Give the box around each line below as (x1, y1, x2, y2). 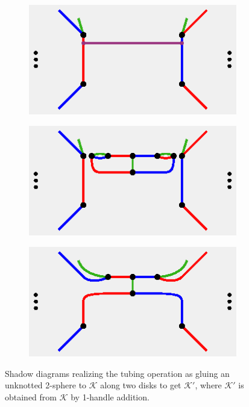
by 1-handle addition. (71, 390, 150, 403)
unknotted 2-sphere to (5, 379, 87, 391)
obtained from (5, 390, 57, 403)
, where (195, 379, 222, 391)
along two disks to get (100, 379, 181, 391)
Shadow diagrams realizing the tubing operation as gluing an (5, 367, 230, 379)
